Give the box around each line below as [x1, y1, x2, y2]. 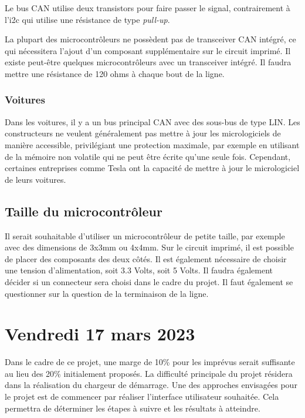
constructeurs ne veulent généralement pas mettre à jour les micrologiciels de [5, 127, 281, 139]
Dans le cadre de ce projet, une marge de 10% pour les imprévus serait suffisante [5, 356, 295, 368]
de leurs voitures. [5, 173, 66, 185]
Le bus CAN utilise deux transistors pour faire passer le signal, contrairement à [5, 2, 290, 14]
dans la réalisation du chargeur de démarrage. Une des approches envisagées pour [5, 379, 297, 391]
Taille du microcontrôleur [5, 202, 162, 220]
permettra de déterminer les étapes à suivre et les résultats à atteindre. [5, 402, 260, 414]
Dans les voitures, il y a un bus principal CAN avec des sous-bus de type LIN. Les [5, 115, 300, 128]
